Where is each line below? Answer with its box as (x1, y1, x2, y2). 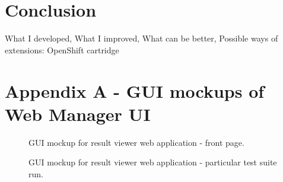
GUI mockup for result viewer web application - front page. (28, 136, 244, 148)
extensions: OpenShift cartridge (5, 43, 119, 56)
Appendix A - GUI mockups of (5, 78, 265, 103)
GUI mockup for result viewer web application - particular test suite (28, 156, 277, 168)
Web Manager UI (5, 101, 151, 126)
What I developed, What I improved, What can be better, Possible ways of (5, 32, 278, 44)
